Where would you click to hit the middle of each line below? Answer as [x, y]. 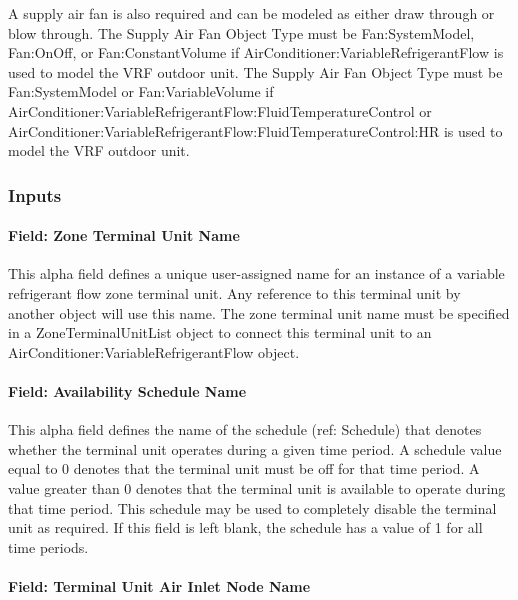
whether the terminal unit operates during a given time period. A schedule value [255, 448]
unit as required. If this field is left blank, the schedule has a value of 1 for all [245, 527]
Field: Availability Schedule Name [127, 390]
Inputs [35, 194]
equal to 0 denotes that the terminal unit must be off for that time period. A [244, 468]
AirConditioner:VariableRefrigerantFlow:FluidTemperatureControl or [220, 110]
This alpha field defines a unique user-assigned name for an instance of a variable [256, 273]
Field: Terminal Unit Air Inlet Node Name [159, 585]
